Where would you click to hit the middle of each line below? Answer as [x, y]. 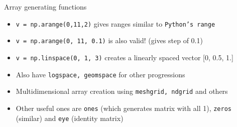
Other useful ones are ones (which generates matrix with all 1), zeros [124, 108]
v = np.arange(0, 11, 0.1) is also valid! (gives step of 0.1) [109, 40]
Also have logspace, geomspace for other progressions [100, 74]
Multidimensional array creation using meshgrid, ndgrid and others [122, 91]
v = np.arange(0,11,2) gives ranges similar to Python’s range [115, 23]
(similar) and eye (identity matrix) [70, 118]
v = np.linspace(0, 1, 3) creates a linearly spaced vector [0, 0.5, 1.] [125, 57]
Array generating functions [45, 7]
